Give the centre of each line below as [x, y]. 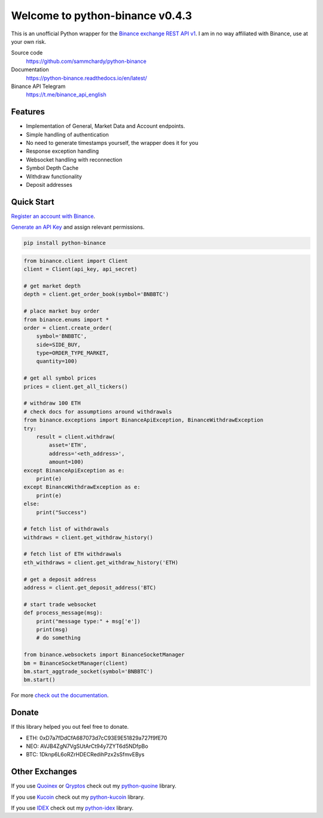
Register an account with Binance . [53, 216]
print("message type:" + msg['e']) [88, 621]
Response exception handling [63, 151]
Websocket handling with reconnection [74, 159]
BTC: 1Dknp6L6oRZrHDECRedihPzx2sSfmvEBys [85, 755]
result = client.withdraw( [76, 437]
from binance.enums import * [66, 319]
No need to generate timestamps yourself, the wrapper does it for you [112, 143]
